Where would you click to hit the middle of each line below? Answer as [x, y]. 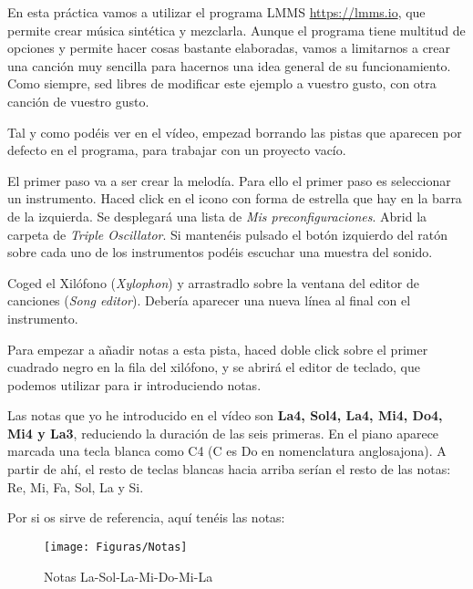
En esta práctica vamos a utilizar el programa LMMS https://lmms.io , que [216, 12]
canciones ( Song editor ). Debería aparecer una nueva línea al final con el [209, 300]
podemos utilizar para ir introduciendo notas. [134, 384]
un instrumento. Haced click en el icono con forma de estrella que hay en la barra [235, 198]
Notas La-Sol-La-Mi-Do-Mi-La [129, 576]
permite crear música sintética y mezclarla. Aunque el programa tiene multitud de [236, 30]
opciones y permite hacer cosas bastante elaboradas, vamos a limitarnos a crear [229, 48]
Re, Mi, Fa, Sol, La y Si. [76, 486]
